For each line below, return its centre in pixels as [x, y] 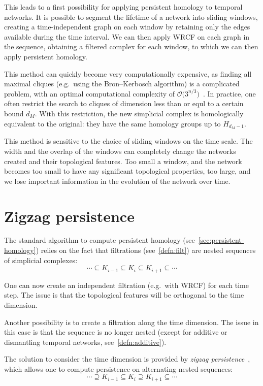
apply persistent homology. [46, 56]
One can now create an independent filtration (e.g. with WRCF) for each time [126, 285]
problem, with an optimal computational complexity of [90, 93]
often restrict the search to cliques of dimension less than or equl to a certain [124, 103]
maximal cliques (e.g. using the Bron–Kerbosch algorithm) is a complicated [122, 84]
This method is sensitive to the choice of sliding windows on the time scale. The [128, 141]
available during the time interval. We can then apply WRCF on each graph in [127, 36]
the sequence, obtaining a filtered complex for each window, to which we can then [131, 46]
